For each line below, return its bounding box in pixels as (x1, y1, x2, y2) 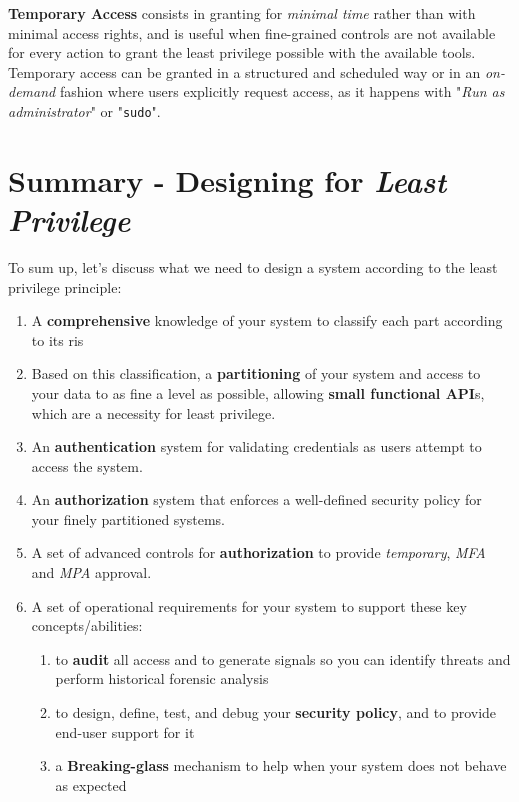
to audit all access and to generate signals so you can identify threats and (55, 648, 511, 669)
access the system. (31, 455, 143, 476)
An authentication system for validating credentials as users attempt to (31, 436, 482, 457)
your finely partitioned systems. (31, 508, 226, 529)
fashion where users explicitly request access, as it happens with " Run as (59, 81, 505, 102)
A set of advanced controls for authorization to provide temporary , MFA (31, 542, 486, 563)
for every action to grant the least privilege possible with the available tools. (8, 42, 476, 63)
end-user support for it (55, 721, 195, 742)
